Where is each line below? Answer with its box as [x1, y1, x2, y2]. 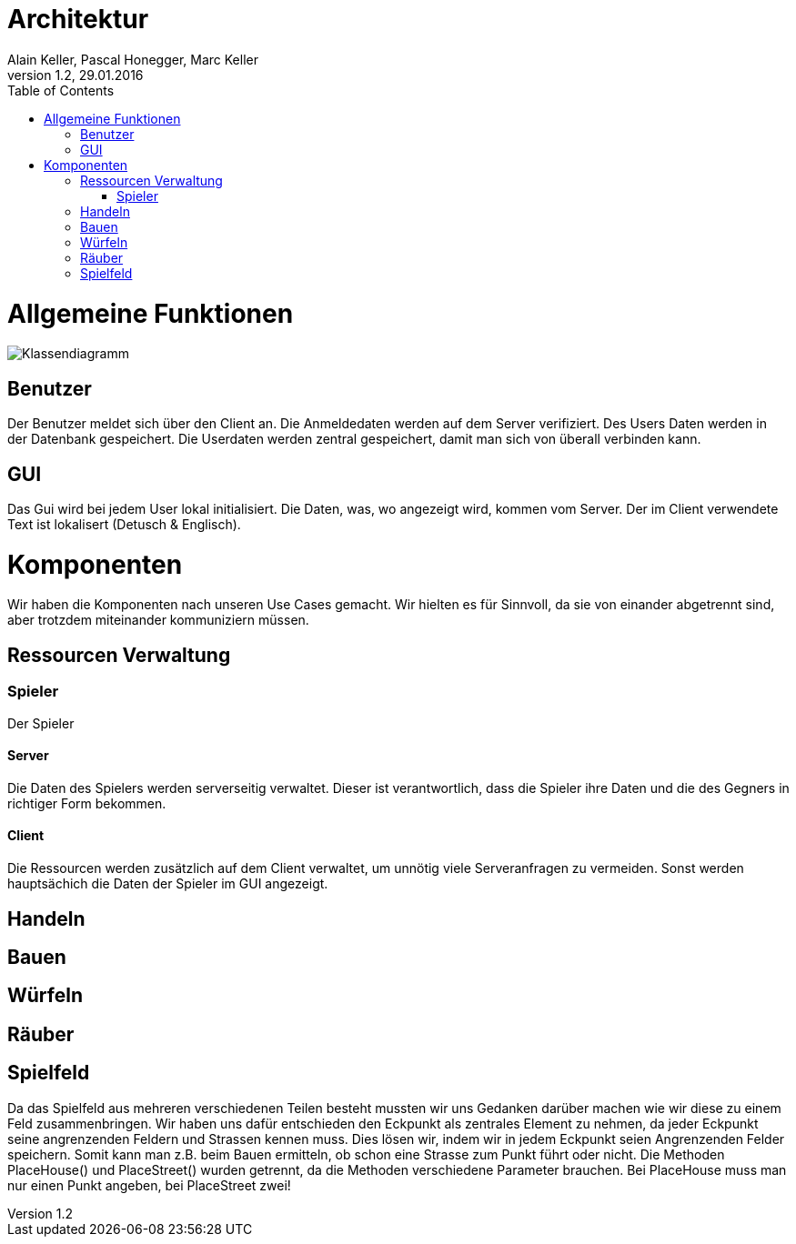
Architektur [7, 4, 149, 35]
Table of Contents [7, 82, 115, 98]
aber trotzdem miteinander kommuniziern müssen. [7, 612, 309, 628]
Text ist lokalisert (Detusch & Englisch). [7, 516, 241, 532]
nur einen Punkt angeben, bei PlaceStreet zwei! [7, 1177, 291, 1193]
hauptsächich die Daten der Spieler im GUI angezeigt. [7, 876, 328, 892]
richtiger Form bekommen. [7, 795, 166, 811]
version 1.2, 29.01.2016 [7, 66, 144, 83]
